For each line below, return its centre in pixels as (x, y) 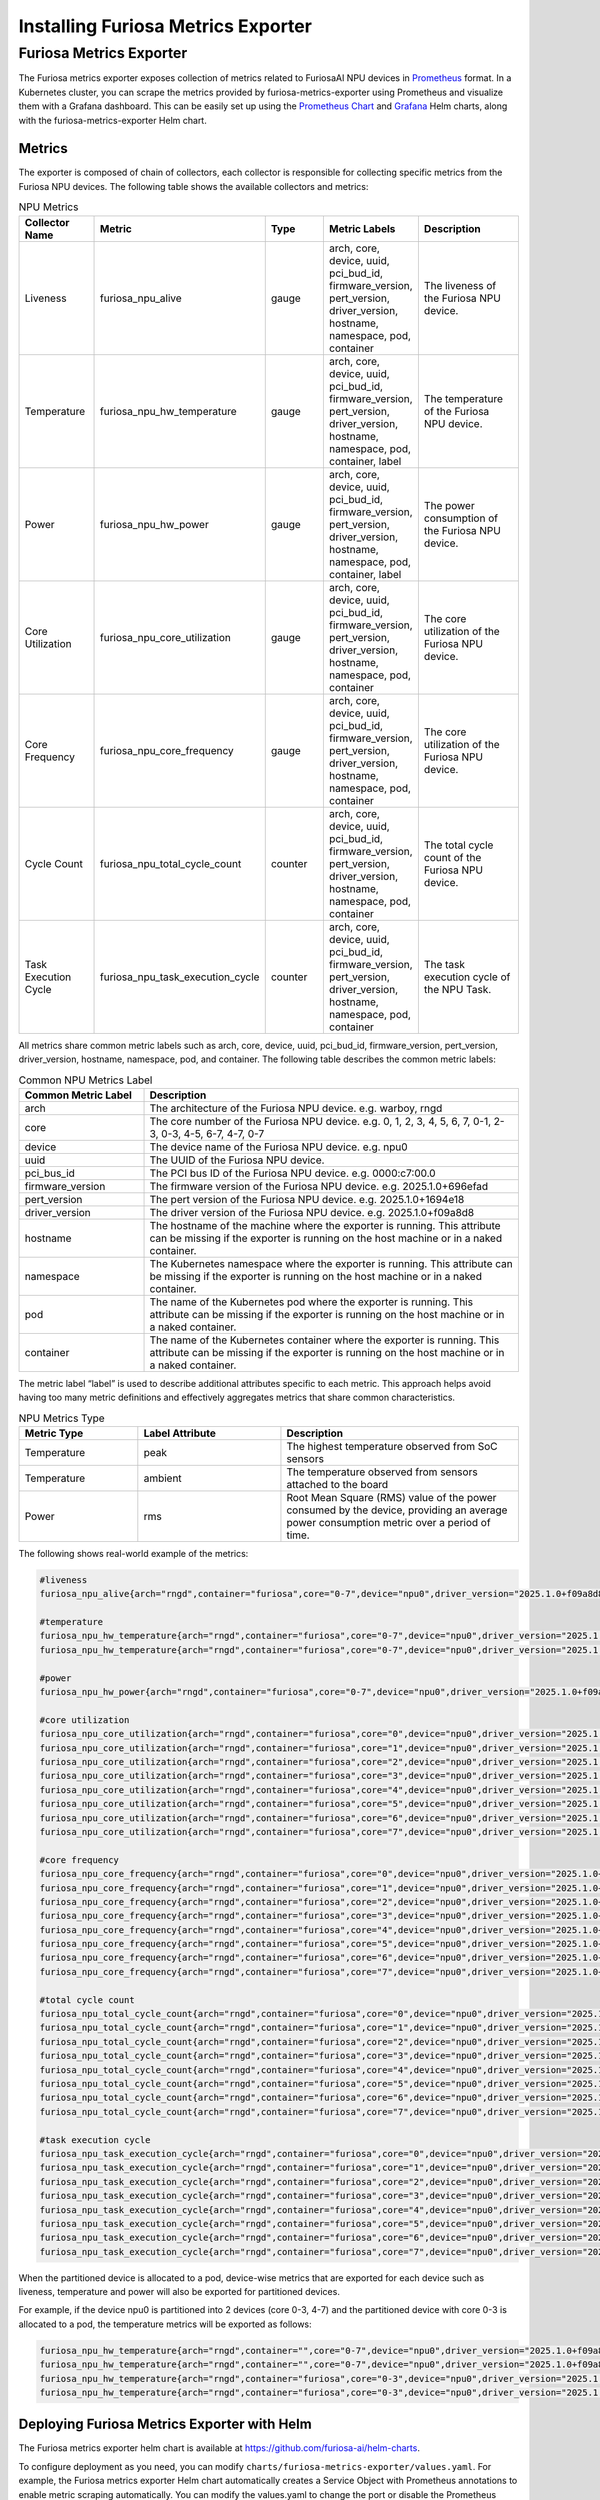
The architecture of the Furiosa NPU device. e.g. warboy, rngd (296, 1108)
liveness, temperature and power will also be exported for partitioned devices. (179, 2292)
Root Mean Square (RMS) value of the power (391, 1497)
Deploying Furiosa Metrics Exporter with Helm (165, 2424)
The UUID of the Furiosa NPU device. (237, 1160)
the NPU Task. (457, 989)
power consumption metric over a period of (388, 1522)
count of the (452, 857)
